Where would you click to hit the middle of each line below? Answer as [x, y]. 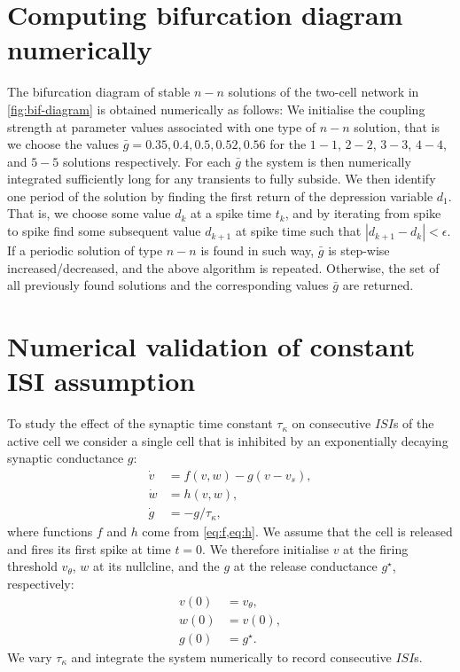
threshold [32, 566]
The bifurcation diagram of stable [99, 92]
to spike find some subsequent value [104, 231]
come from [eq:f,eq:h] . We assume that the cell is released [297, 531]
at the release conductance [305, 566]
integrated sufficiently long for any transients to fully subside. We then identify [222, 179]
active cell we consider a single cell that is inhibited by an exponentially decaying [228, 440]
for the [288, 144]
